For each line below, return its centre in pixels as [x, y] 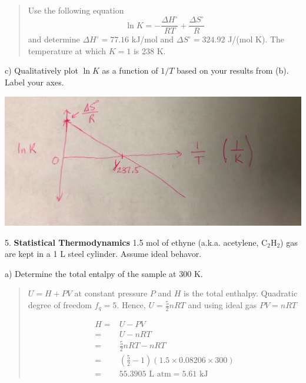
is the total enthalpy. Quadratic [241, 293]
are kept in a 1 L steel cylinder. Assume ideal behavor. [103, 254]
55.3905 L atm [145, 374]
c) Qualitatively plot [41, 70]
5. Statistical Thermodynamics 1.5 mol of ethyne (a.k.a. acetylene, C [136, 242]
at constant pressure [111, 293]
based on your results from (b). [233, 70]
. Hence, [131, 305]
